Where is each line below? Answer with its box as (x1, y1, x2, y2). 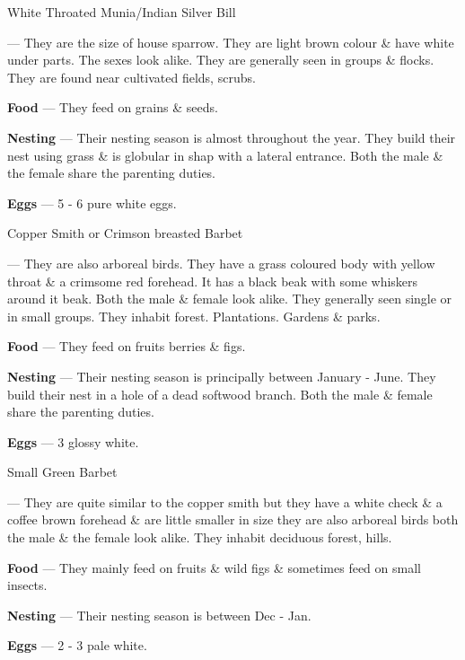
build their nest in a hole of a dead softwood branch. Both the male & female (7, 384, 433, 403)
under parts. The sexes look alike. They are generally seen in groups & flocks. (7, 50, 434, 69)
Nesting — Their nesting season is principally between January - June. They (7, 366, 436, 385)
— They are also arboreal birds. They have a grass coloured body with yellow (7, 253, 435, 272)
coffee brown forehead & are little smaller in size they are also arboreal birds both (7, 510, 459, 529)
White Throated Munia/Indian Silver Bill (7, 3, 236, 21)
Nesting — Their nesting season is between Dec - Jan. (7, 605, 311, 624)
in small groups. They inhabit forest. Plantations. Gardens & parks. (7, 306, 381, 325)
